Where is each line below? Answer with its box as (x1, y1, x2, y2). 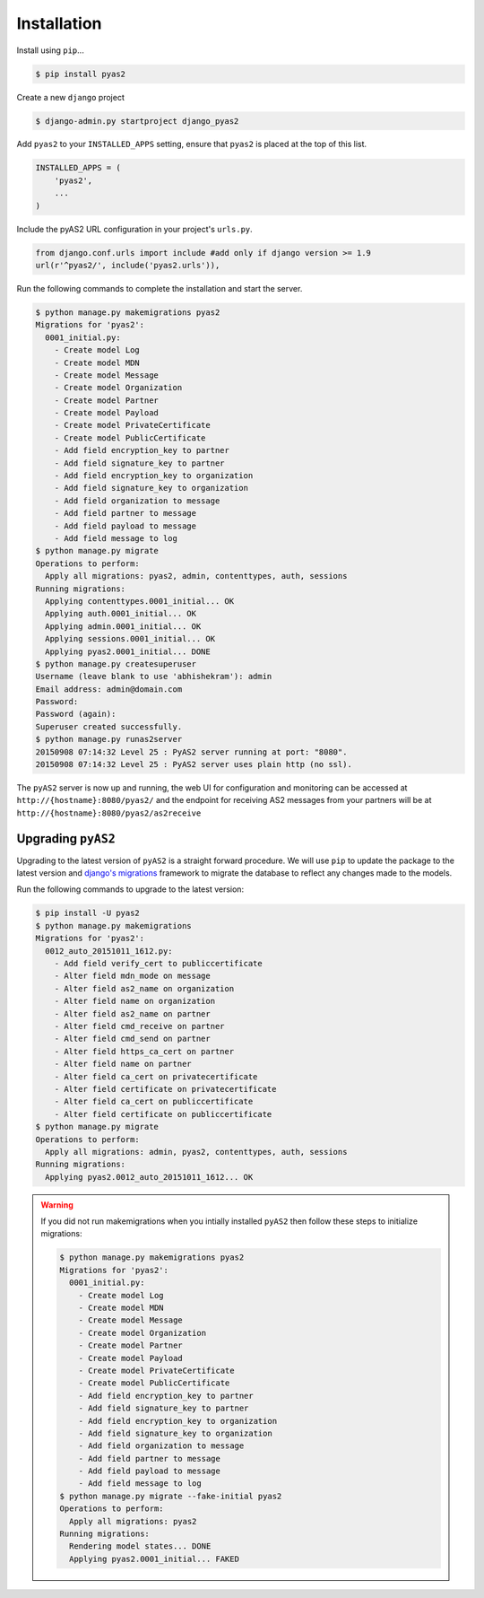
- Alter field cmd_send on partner (54, 1034, 211, 1044)
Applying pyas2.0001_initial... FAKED (68, 1553, 239, 1564)
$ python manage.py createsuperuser (35, 659, 197, 668)
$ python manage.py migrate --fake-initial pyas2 (59, 1490, 282, 1501)
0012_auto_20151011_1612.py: (45, 946, 174, 956)
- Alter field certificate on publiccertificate (54, 1109, 272, 1119)
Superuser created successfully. (35, 721, 183, 731)
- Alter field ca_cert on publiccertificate (54, 1096, 254, 1107)
